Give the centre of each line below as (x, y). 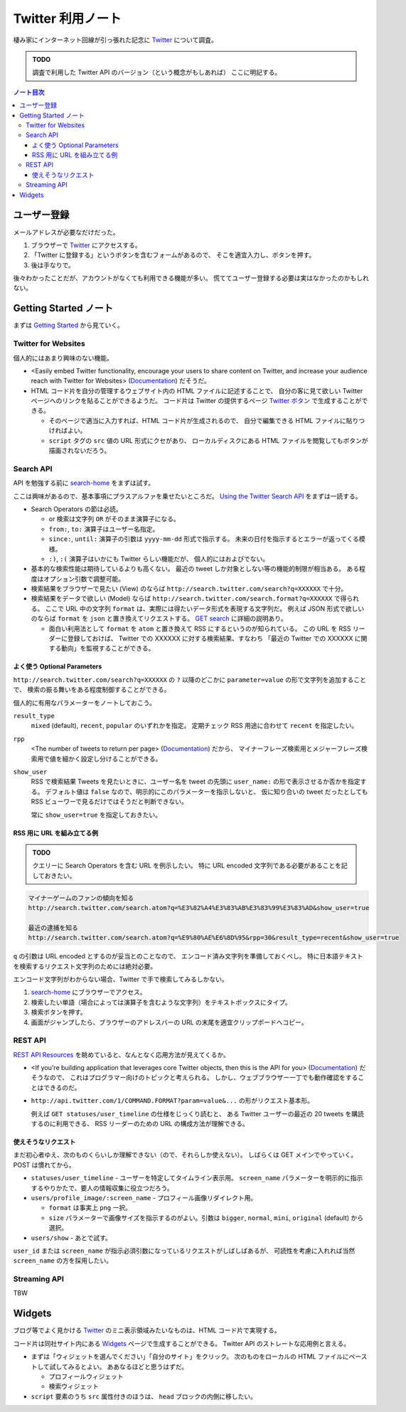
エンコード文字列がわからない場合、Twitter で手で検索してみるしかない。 (121, 979)
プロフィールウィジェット (86, 1376)
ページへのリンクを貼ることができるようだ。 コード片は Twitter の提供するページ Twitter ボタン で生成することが (196, 401)
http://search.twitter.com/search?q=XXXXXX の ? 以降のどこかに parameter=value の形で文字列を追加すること (189, 680)
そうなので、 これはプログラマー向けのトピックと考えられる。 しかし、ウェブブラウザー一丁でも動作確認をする (194, 1078)
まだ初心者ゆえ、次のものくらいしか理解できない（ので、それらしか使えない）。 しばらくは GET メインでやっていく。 (185, 1155)
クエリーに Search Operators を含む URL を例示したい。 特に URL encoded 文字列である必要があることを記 (190, 866)
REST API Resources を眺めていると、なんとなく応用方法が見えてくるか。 (122, 1054)
